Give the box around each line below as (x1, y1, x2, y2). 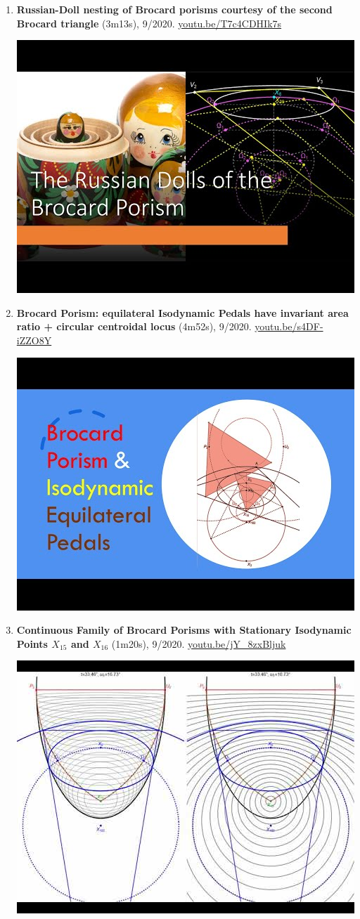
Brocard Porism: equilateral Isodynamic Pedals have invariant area (16, 305, 349, 320)
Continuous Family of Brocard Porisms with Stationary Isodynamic (16, 623, 352, 637)
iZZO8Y (16, 332, 52, 347)
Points (16, 636, 48, 651)
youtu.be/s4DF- (255, 319, 323, 334)
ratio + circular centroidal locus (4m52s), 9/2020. (16, 319, 252, 334)
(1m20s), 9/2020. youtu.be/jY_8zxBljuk (111, 636, 286, 651)
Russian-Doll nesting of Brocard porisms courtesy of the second (16, 2, 333, 16)
